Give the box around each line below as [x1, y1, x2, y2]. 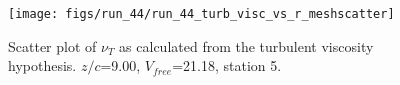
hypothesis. [8, 55, 77, 76]
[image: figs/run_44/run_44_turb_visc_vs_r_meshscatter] [8, 7, 395, 21]
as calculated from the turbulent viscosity [119, 35, 374, 56]
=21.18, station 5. [172, 55, 282, 76]
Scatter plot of [8, 35, 97, 56]
